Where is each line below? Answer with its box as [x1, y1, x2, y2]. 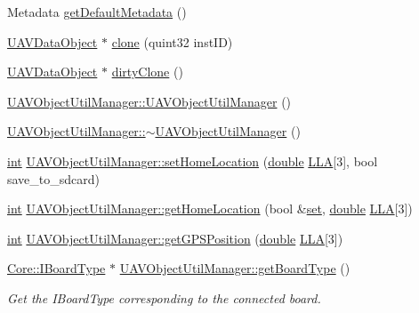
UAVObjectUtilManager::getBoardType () [119, 259, 351, 277]
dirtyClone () [111, 62, 183, 81]
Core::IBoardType [7, 259, 106, 277]
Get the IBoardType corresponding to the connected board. [7, 288, 321, 307]
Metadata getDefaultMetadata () [7, 3, 187, 20]
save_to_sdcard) [7, 169, 101, 188]
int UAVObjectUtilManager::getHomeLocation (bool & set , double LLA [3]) [7, 199, 413, 218]
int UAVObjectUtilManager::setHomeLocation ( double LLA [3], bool [7, 151, 378, 170]
